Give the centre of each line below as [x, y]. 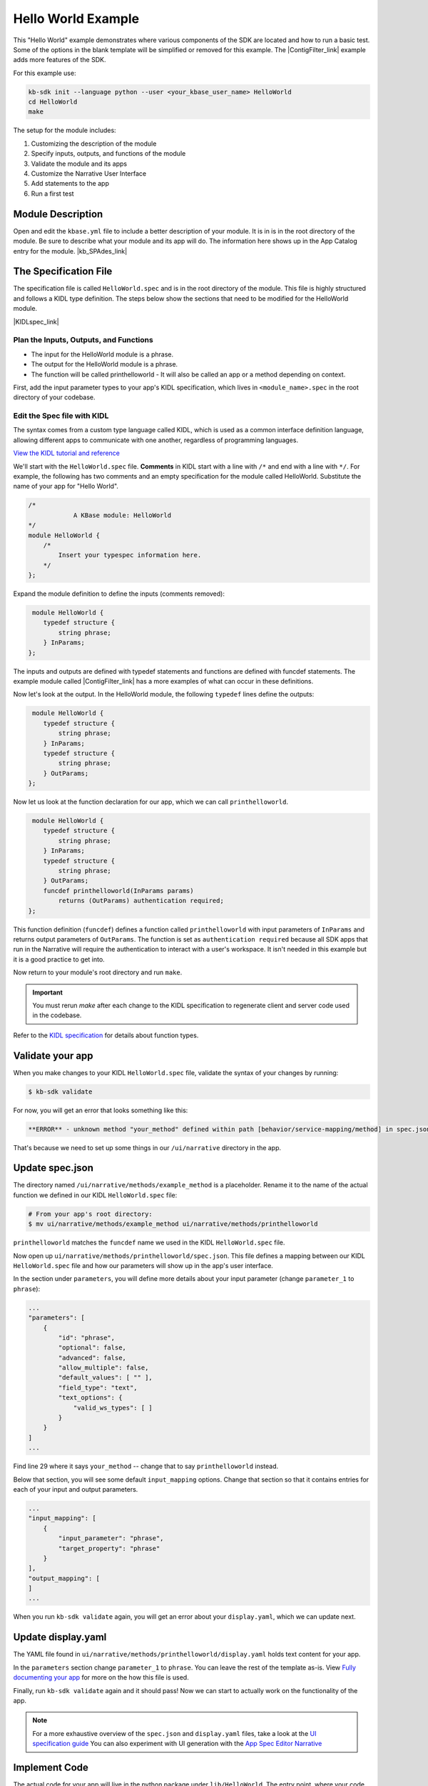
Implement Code [51, 1767]
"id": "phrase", [87, 1337]
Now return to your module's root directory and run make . [98, 972]
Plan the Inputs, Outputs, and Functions [83, 340]
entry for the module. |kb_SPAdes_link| [70, 251]
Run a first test [52, 194]
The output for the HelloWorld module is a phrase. [105, 364]
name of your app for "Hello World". [66, 487]
